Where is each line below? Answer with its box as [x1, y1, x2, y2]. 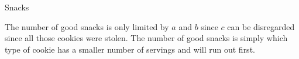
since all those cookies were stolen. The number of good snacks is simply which [5, 32, 288, 44]
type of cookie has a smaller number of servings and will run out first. [5, 43, 255, 55]
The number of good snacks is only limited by [5, 20, 169, 32]
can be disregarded [227, 20, 295, 32]
